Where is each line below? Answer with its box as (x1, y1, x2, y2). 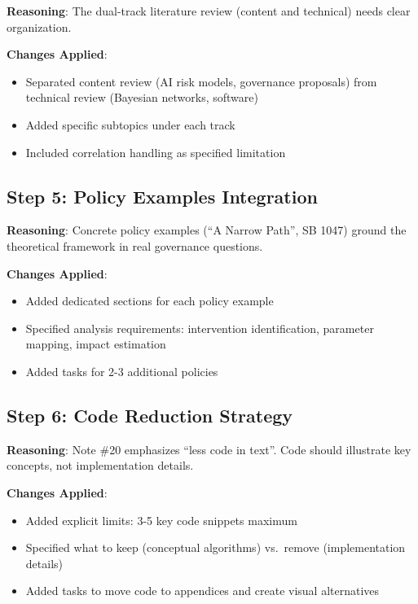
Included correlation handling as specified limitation (25, 143, 286, 160)
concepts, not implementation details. (7, 457, 194, 474)
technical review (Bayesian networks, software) (25, 89, 258, 106)
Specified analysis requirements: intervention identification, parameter (25, 319, 374, 336)
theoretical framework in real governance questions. (7, 237, 263, 254)
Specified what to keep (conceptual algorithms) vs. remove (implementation (25, 539, 406, 556)
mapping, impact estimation (25, 335, 166, 352)
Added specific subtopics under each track (25, 116, 235, 133)
